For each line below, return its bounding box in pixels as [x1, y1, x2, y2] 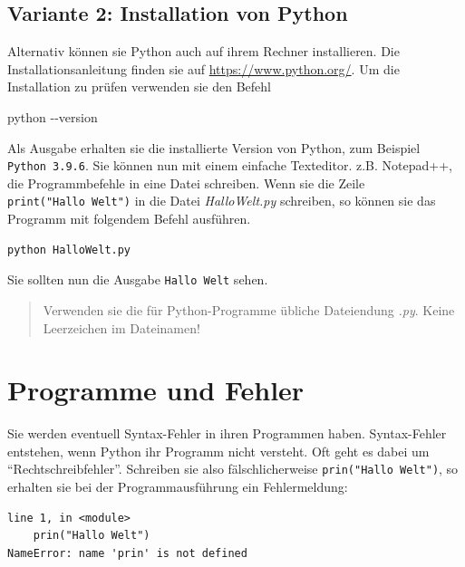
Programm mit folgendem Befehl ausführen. [7, 209, 251, 228]
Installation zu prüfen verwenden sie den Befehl [7, 77, 271, 96]
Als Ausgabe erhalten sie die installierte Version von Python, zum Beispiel [7, 138, 421, 157]
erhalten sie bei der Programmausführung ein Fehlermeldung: [7, 477, 348, 496]
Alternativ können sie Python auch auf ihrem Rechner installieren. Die [7, 42, 400, 61]
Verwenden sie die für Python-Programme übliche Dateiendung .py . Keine [43, 300, 455, 319]
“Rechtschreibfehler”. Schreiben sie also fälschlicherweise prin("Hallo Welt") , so [7, 459, 459, 478]
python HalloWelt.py [7, 243, 131, 256]
